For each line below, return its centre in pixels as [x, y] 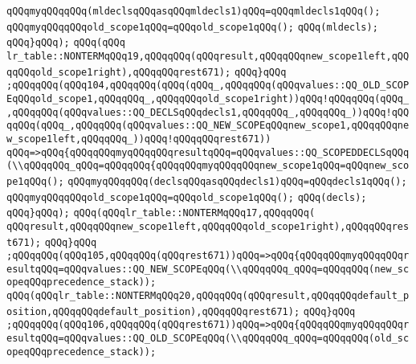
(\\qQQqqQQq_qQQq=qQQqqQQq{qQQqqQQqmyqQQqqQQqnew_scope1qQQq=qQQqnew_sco [208, 166]
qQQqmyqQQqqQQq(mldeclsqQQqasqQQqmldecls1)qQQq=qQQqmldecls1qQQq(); [194, 11]
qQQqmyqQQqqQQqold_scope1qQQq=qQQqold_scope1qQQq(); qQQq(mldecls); [192, 27]
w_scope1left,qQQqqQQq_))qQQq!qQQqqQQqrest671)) [139, 139]
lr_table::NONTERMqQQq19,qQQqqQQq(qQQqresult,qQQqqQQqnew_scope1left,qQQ [208, 56]
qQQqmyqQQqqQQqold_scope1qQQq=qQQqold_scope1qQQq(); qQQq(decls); [187, 197]
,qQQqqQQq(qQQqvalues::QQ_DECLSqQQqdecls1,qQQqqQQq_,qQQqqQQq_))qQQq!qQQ [208, 112]
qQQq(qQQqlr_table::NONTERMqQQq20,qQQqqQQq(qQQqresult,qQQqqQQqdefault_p [208, 296]
